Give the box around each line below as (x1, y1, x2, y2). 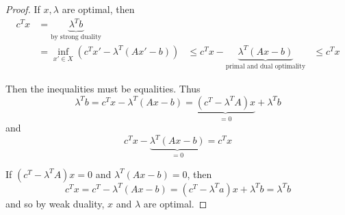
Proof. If (5, 2, 40, 16)
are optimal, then (62, 2, 135, 16)
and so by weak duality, (5, 196, 105, 210)
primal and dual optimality (225, 63, 306, 71)
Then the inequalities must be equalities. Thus (5, 81, 201, 96)
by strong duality (50, 34, 102, 40)
